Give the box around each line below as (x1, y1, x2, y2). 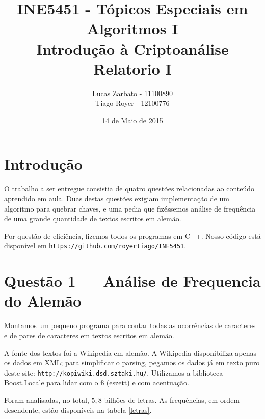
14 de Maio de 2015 (102, 114, 163, 125)
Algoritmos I (87, 18, 178, 39)
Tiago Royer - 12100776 (95, 98, 170, 108)
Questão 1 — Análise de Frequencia (4, 270, 261, 291)
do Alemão (4, 290, 82, 311)
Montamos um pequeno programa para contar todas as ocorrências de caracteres (4, 320, 256, 331)
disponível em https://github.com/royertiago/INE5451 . (4, 240, 187, 251)
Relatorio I (93, 58, 172, 79)
